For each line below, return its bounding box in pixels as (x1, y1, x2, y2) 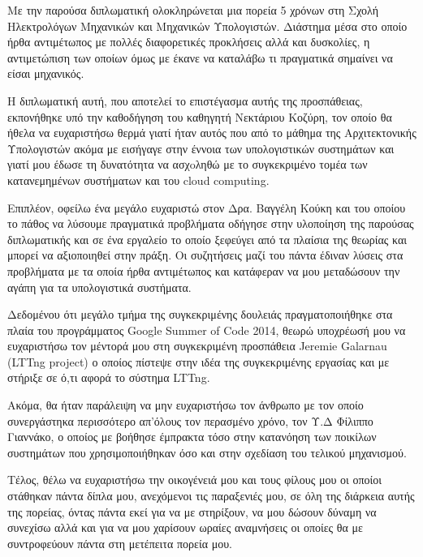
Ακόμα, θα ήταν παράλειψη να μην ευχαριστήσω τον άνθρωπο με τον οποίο (7, 396, 364, 413)
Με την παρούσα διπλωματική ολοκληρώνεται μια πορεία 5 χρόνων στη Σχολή (7, 2, 379, 18)
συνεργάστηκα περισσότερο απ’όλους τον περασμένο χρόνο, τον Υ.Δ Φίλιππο (7, 412, 373, 429)
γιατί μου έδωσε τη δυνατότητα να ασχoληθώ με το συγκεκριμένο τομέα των (7, 156, 368, 173)
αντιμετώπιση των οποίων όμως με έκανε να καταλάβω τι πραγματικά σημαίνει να (7, 49, 393, 66)
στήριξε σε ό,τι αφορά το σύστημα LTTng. (7, 369, 210, 386)
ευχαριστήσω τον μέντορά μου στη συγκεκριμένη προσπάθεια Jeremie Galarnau (7, 337, 387, 354)
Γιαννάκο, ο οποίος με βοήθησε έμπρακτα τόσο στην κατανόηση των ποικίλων (7, 428, 377, 445)
